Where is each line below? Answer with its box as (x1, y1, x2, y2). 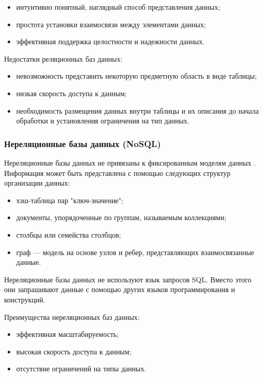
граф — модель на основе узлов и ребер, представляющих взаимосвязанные (16, 246, 254, 257)
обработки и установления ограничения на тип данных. (16, 115, 190, 126)
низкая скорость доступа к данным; (16, 87, 127, 98)
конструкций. (4, 294, 46, 304)
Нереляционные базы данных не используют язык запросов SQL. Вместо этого (4, 274, 252, 284)
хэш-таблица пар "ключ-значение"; (16, 194, 124, 205)
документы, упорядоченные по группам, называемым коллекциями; (16, 212, 227, 223)
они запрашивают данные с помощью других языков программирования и (4, 284, 235, 295)
